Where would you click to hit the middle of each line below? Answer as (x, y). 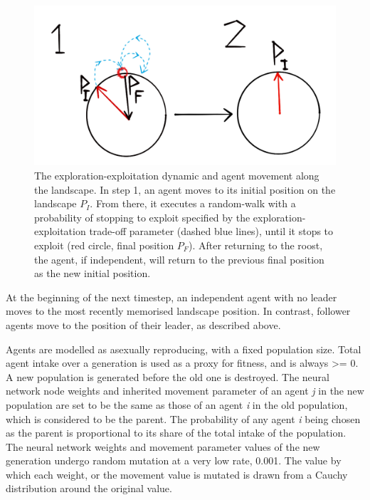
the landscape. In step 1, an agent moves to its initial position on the (185, 189)
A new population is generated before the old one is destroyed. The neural (168, 376)
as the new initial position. (92, 273)
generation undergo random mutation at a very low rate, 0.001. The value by (174, 460)
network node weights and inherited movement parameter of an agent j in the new (185, 391)
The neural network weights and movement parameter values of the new (163, 446)
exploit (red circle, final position (104, 245)
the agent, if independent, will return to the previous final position (179, 259)
